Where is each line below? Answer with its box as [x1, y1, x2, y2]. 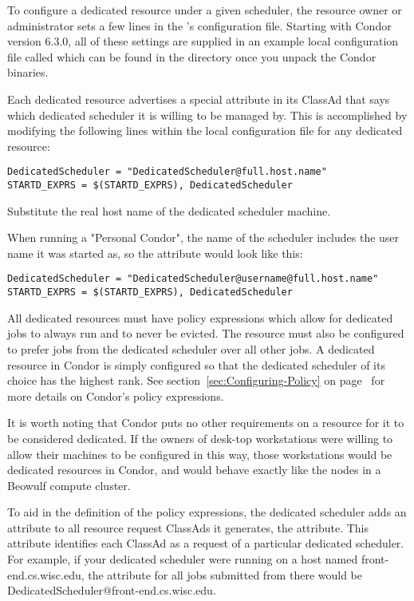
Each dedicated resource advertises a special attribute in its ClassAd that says [7, 90, 390, 107]
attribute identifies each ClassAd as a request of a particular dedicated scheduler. [7, 535, 404, 552]
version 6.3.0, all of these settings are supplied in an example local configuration [7, 33, 399, 49]
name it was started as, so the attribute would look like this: [7, 244, 303, 261]
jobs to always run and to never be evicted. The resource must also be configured [7, 325, 404, 342]
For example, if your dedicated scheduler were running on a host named [7, 551, 358, 567]
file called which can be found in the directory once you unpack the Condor [7, 48, 377, 65]
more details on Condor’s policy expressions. [7, 387, 224, 404]
